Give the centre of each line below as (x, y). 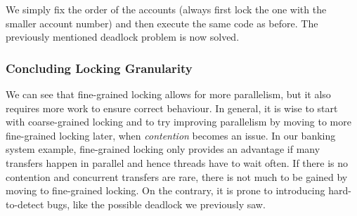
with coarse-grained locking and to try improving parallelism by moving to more (178, 122)
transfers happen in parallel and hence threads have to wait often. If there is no (177, 162)
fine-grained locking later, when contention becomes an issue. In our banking (171, 135)
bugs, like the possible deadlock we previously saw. (156, 204)
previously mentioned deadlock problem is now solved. (123, 37)
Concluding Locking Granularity (99, 68)
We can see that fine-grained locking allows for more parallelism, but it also (168, 94)
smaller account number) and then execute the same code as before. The (162, 23)
